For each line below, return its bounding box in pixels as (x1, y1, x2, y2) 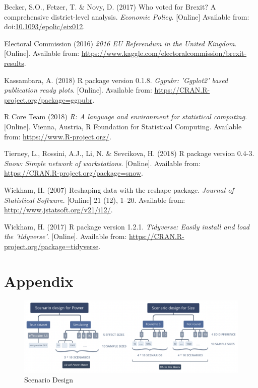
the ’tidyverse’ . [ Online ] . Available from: (4, 231, 127, 242)
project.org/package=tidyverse (4, 241, 99, 251)
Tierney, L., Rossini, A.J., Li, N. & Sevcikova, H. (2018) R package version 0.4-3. (4, 148, 254, 159)
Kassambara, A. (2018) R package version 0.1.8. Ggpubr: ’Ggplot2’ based (4, 74, 228, 85)
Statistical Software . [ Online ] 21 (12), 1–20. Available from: (4, 194, 185, 205)
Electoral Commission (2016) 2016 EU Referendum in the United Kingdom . (4, 38, 237, 48)
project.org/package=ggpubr (4, 94, 93, 105)
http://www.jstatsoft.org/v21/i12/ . (4, 204, 113, 215)
